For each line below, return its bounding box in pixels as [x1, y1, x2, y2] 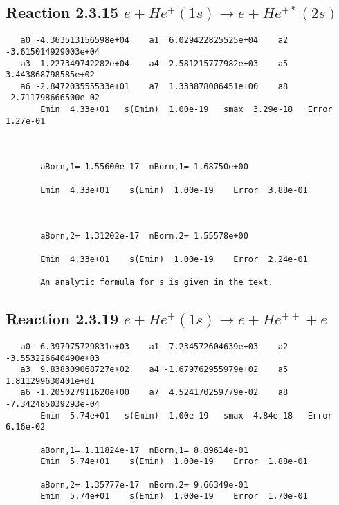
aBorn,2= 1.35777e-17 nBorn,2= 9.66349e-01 [40, 479, 248, 490]
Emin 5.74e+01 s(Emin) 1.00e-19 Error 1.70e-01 [40, 491, 308, 502]
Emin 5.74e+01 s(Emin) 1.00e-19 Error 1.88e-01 [40, 457, 308, 467]
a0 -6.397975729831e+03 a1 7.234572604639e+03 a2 [20, 341, 288, 351]
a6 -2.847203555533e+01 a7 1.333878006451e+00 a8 [20, 81, 288, 91]
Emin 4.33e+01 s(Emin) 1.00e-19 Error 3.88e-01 [40, 185, 308, 195]
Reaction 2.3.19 [6, 308, 118, 329]
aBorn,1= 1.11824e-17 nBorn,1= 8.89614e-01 [40, 445, 248, 455]
